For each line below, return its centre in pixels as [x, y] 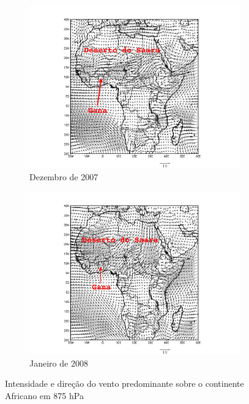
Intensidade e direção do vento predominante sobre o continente [124, 383]
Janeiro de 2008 [59, 363]
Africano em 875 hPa [44, 395]
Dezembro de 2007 [64, 176]
